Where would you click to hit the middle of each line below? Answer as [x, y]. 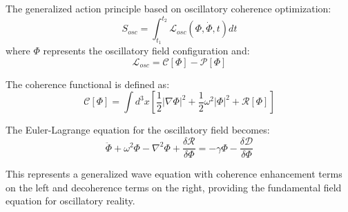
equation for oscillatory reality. [70, 201]
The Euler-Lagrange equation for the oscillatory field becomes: [138, 130]
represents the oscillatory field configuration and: [146, 51]
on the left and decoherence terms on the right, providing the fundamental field [174, 187]
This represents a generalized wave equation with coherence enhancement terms [174, 174]
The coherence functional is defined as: [88, 84]
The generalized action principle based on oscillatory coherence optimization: [168, 8]
